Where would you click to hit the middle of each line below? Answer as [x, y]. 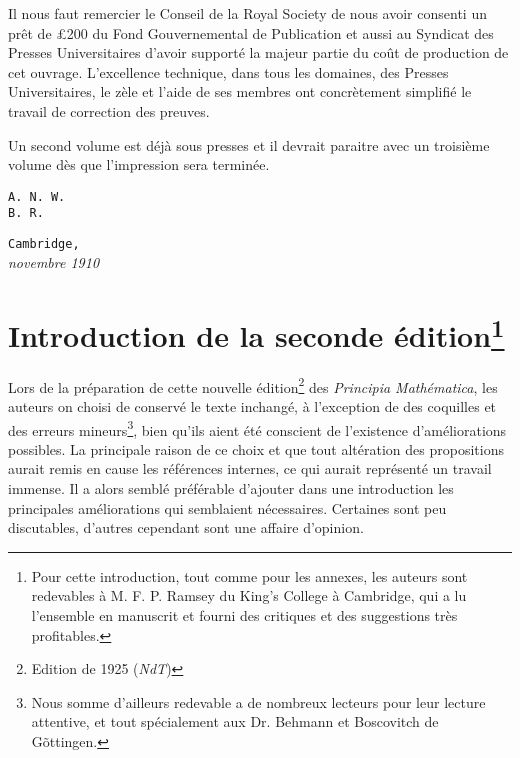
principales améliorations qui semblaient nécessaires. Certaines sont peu [227, 507]
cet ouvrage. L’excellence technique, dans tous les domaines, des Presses [228, 71]
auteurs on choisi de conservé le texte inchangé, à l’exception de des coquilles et [252, 406]
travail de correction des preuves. [109, 110]
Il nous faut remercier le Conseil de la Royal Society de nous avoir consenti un [247, 13]
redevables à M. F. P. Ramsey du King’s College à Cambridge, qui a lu [249, 595]
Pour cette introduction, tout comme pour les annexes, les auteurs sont [249, 575]
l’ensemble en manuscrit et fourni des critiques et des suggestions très [244, 615]
